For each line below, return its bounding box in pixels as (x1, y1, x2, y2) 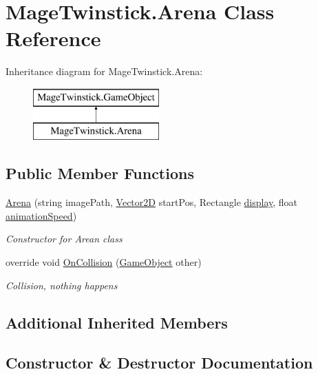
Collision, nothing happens (6, 278, 118, 292)
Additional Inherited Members (6, 311, 228, 333)
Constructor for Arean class (6, 231, 123, 246)
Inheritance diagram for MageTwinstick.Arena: (6, 64, 203, 79)
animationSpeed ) (6, 208, 77, 222)
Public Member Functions (6, 163, 194, 184)
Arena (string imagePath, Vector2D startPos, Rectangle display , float (6, 195, 298, 209)
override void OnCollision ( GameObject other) (6, 255, 202, 269)
